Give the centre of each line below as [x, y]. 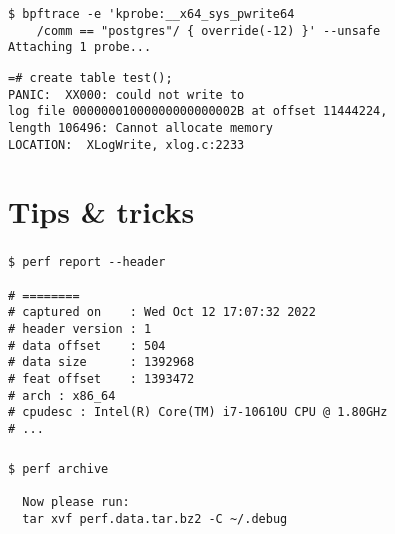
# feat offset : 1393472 [101, 379]
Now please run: [76, 501]
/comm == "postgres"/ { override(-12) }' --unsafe [208, 30]
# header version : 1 [80, 329]
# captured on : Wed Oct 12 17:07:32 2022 [162, 312]
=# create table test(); [90, 77]
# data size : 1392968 [101, 362]
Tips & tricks [101, 211]
